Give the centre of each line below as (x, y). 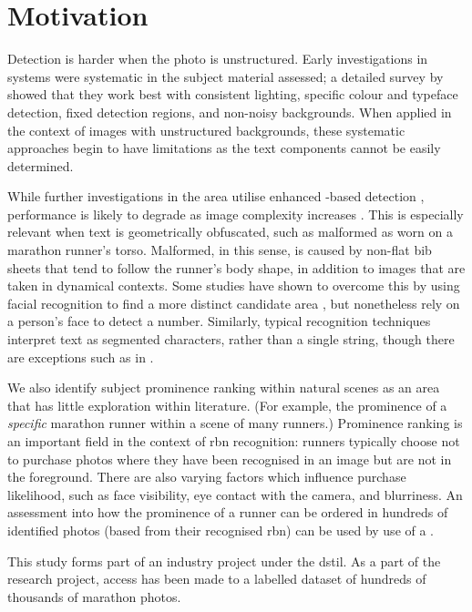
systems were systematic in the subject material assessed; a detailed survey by (226, 76)
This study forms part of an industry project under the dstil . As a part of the (224, 561)
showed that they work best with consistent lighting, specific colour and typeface (233, 94)
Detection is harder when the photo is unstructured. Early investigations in (218, 59)
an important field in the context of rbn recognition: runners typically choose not (234, 441)
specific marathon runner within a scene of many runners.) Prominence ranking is (235, 423)
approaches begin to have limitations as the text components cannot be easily (224, 148)
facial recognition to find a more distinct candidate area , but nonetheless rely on (234, 303)
